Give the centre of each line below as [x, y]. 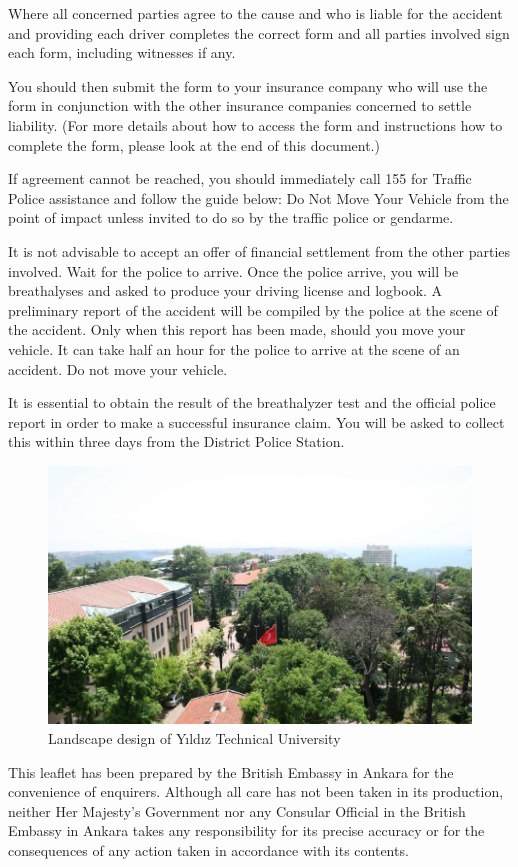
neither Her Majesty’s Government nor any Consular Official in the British [237, 810]
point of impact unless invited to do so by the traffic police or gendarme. [231, 217]
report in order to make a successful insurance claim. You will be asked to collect [256, 421]
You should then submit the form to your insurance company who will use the [248, 85]
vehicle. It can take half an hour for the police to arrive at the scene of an [234, 348]
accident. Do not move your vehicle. [118, 368]
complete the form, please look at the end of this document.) [194, 144]
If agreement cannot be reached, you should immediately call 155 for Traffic [240, 178]
